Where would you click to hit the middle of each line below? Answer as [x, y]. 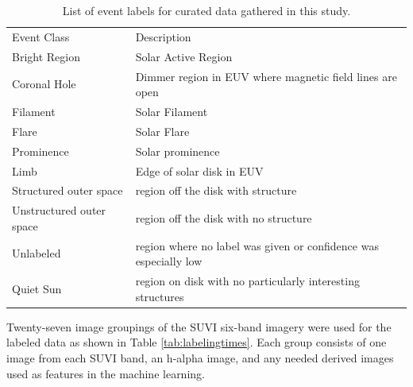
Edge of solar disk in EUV [199, 170]
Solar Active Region [184, 56]
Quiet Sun [37, 288]
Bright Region [46, 56]
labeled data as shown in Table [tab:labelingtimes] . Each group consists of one [197, 342]
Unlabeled [37, 253]
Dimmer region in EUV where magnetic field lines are [266, 76]
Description [163, 36]
